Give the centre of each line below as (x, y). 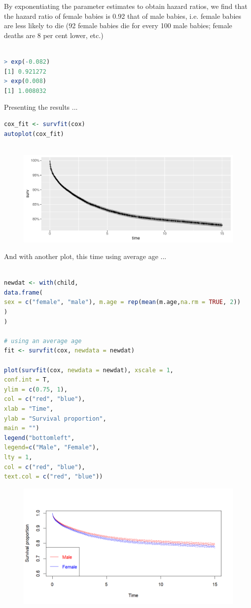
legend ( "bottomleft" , (39, 438)
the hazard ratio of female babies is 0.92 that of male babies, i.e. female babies (123, 16)
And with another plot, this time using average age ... (85, 256)
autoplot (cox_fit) (34, 134)
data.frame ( (23, 292)
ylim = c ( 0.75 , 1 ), (36, 389)
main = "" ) (22, 428)
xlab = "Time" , (29, 409)
